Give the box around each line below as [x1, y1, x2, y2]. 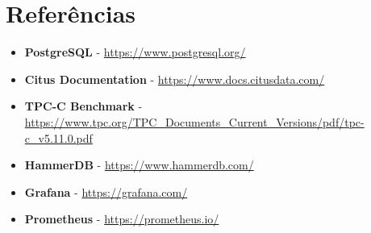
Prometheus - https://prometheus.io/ [24, 210, 219, 227]
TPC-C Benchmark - [24, 98, 143, 114]
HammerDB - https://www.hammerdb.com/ [24, 156, 254, 173]
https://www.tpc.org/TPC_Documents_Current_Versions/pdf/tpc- [24, 113, 365, 130]
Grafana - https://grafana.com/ [24, 183, 188, 200]
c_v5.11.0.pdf [24, 129, 93, 146]
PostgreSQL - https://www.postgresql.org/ [24, 44, 246, 60]
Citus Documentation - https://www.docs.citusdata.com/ [24, 70, 325, 87]
